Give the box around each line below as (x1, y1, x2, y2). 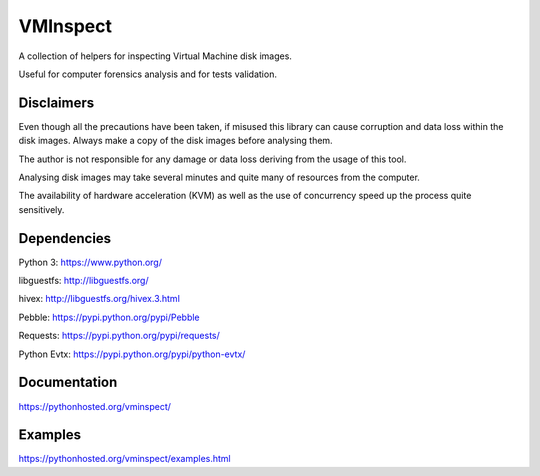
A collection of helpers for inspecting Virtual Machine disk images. (18, 50, 292, 62)
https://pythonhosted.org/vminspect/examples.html (18, 453, 231, 465)
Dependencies (18, 230, 112, 247)
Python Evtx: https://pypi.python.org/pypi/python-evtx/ (18, 348, 246, 360)
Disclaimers (18, 94, 95, 111)
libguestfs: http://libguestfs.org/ (18, 275, 149, 287)
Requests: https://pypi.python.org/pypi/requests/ (18, 330, 220, 342)
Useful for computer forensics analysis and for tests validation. (18, 68, 277, 80)
